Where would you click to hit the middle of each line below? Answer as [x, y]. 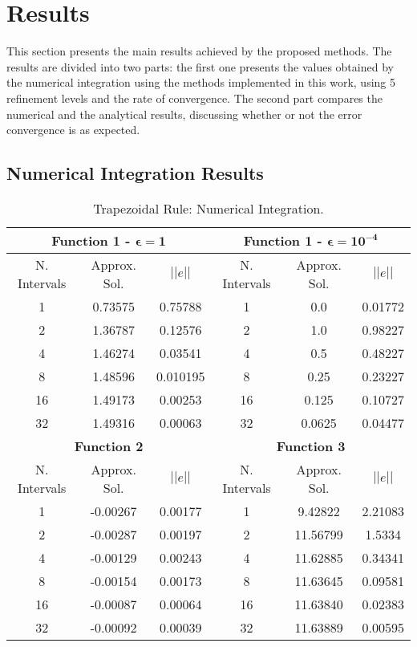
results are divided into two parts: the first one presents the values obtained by [200, 66]
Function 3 [311, 446]
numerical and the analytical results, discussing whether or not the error [184, 114]
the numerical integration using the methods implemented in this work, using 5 [201, 82]
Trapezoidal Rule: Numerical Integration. [208, 208]
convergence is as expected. [73, 130]
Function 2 [109, 446]
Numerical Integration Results [135, 173]
